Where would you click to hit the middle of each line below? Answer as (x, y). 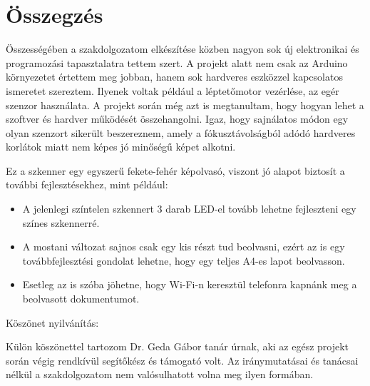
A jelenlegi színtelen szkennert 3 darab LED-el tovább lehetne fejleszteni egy (189, 209)
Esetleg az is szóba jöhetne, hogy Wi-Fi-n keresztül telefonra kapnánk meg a (190, 284)
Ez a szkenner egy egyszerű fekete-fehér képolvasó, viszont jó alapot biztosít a (175, 170)
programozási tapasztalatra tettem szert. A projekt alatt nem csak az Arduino (177, 62)
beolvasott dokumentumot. (81, 299)
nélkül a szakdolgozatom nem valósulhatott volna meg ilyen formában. (160, 374)
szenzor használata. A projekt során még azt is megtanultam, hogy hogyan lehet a (185, 105)
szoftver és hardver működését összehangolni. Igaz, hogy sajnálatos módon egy (177, 119)
